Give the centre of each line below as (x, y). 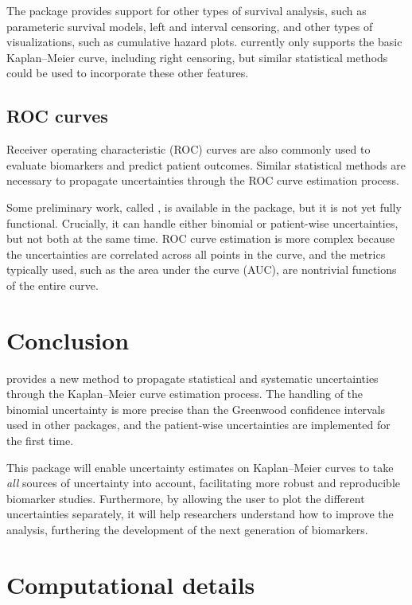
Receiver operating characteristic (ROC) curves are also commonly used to (189, 149)
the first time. (40, 441)
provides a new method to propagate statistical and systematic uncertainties (192, 378)
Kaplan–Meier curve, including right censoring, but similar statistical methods (197, 57)
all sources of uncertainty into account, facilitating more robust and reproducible (204, 483)
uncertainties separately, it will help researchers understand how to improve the (200, 514)
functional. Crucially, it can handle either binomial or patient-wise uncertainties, (202, 222)
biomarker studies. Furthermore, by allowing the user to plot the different (186, 498)
